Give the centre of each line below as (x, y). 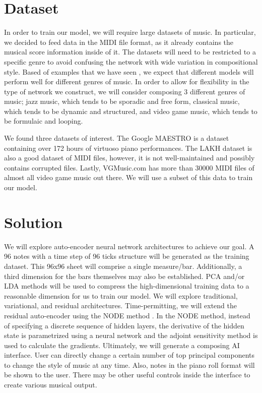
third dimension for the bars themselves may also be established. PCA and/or (124, 276)
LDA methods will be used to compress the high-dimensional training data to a (127, 286)
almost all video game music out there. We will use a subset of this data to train (128, 177)
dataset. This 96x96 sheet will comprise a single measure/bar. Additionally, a (123, 266)
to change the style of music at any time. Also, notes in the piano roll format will (129, 364)
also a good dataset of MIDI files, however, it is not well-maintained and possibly (129, 158)
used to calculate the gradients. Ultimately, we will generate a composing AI (122, 345)
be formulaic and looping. (44, 121)
